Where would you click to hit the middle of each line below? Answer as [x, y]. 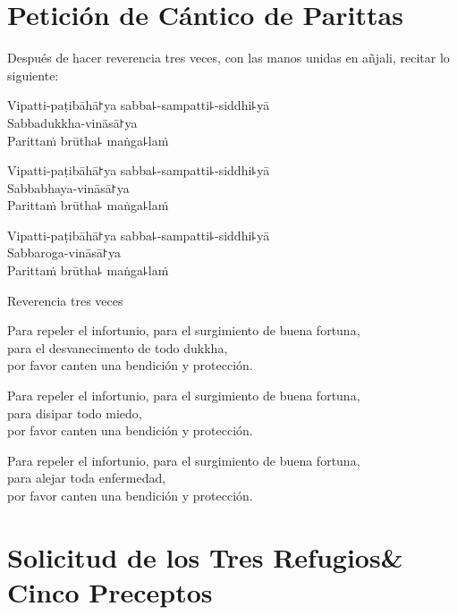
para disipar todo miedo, [75, 413]
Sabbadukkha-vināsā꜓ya [72, 122]
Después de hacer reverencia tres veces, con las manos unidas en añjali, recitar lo [228, 58]
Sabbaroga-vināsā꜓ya [64, 253]
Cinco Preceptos [110, 591]
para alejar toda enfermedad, [87, 478]
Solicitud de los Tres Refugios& [205, 556]
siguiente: [33, 75]
